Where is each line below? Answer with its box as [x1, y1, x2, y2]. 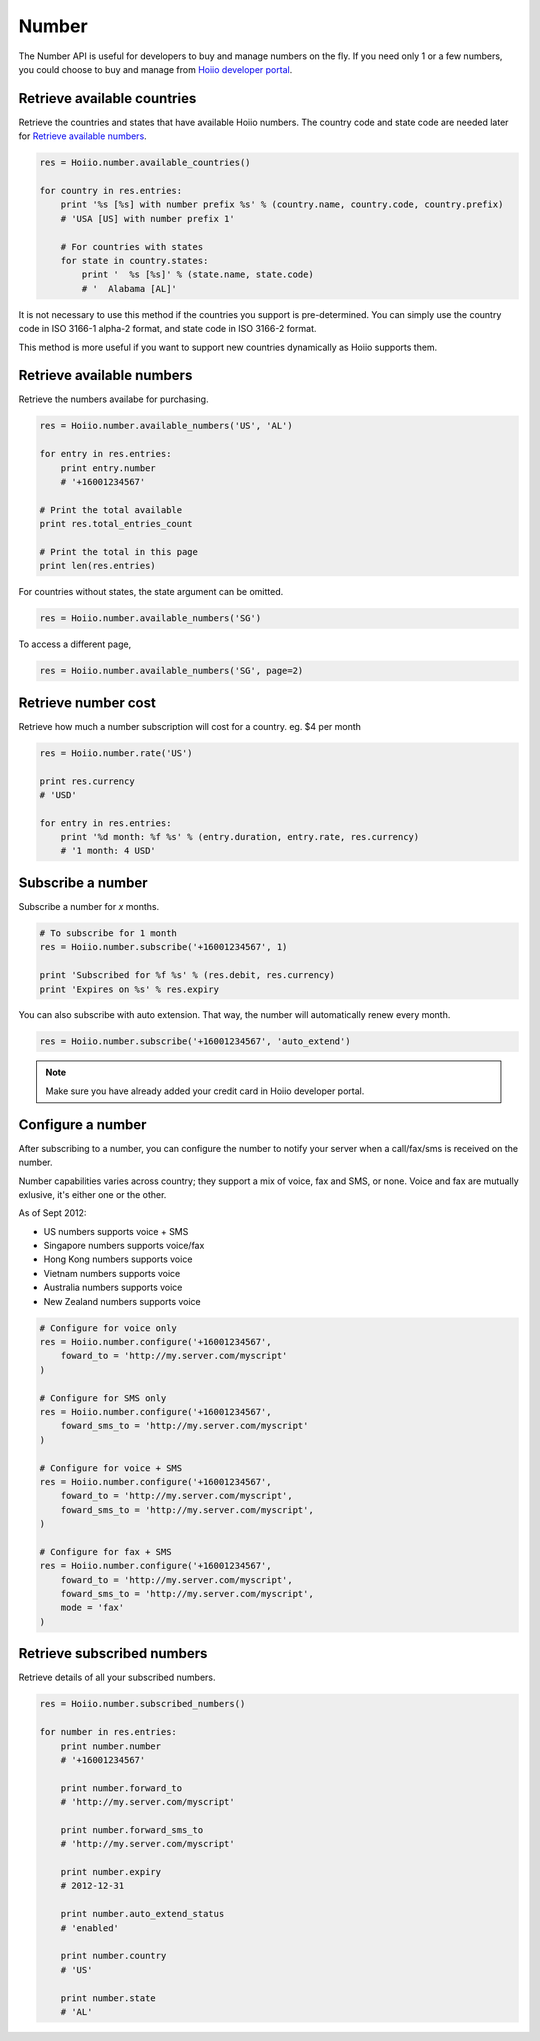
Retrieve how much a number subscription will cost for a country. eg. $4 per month [18, 720, 362, 732]
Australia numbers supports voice [43, 1281, 183, 1294]
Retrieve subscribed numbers [18, 1645, 208, 1662]
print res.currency [39, 775, 135, 787]
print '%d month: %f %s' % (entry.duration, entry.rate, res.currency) [60, 831, 420, 843]
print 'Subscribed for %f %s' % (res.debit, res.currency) [39, 970, 335, 981]
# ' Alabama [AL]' [81, 283, 177, 294]
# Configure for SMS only [39, 1392, 167, 1404]
